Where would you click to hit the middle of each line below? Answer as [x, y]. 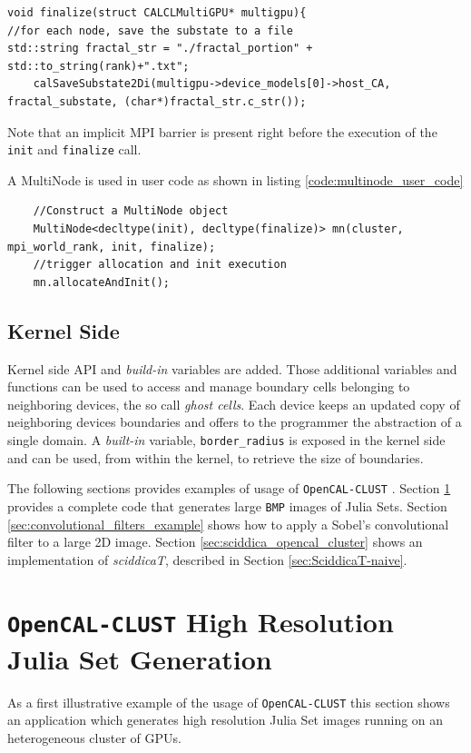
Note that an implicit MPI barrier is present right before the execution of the [222, 131]
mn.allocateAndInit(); [101, 282]
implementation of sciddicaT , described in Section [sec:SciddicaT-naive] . [207, 559]
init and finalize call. [74, 149]
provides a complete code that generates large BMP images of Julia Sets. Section [227, 505]
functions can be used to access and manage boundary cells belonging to [209, 386]
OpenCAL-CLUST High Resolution [201, 622]
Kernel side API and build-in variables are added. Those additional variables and [232, 368]
